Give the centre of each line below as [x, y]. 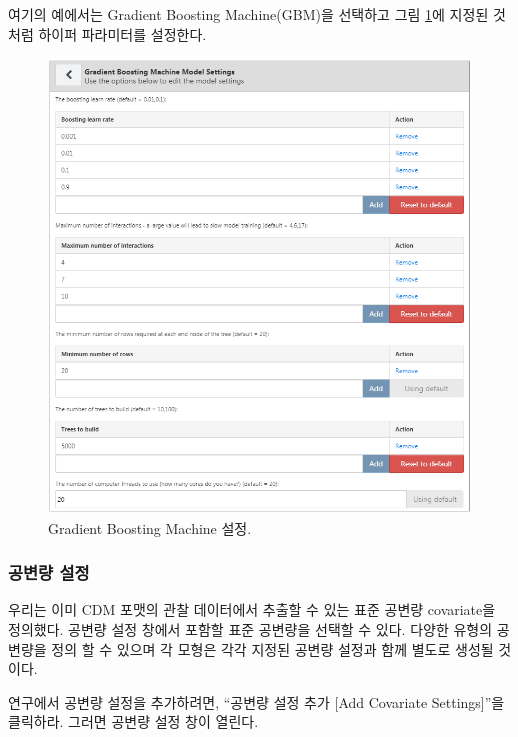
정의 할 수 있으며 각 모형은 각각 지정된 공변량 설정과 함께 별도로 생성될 [272, 648]
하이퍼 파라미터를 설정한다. [122, 33]
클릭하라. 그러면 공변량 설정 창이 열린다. [133, 721]
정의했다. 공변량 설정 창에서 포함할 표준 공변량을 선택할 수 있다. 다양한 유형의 [250, 628]
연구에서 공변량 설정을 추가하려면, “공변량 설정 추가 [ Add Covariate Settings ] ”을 [256, 701]
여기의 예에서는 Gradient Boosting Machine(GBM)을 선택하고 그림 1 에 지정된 [248, 14]
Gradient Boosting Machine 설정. [150, 527]
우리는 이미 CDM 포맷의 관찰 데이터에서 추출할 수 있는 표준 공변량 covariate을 [252, 609]
